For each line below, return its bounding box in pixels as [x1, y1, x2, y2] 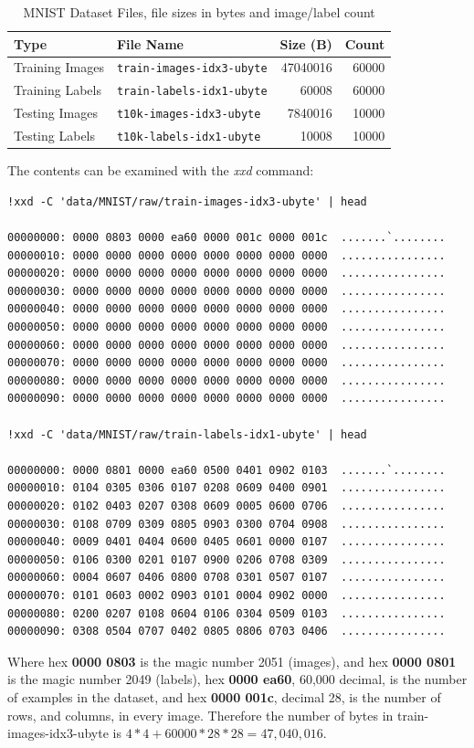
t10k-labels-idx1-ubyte [116, 131, 261, 144]
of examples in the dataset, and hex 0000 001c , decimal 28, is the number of [7, 687, 441, 706]
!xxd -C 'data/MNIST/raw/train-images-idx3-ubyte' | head [7, 195, 367, 208]
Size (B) [279, 34, 332, 53]
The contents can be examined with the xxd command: [7, 161, 314, 180]
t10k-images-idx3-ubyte [116, 108, 261, 121]
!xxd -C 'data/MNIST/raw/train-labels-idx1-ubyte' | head [7, 427, 367, 441]
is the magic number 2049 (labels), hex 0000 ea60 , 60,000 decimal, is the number [7, 669, 468, 689]
